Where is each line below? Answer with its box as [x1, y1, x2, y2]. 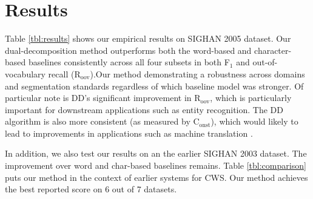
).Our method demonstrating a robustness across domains [90, 67, 305, 80]
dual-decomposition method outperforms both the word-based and [5, 44, 252, 56]
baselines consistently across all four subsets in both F [28, 56, 230, 68]
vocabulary [5, 67, 45, 80]
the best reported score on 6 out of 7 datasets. [5, 183, 177, 195]
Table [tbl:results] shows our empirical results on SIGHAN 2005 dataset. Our [5, 32, 291, 45]
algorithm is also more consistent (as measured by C [5, 115, 200, 128]
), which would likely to [210, 115, 298, 128]
